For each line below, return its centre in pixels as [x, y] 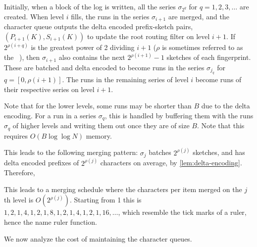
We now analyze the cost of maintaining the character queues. [98, 238]
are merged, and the [199, 16]
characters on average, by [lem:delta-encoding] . [171, 163]
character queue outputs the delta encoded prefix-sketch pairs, [99, 26]
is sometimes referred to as [203, 47]
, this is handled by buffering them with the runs [179, 115]
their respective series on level [49, 89]
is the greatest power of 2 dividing [83, 47]
